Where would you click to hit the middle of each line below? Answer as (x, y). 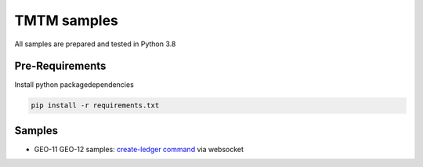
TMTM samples (67, 20)
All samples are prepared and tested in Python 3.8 (95, 44)
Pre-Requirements (60, 66)
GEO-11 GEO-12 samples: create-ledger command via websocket (139, 149)
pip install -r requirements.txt (95, 105)
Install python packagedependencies (74, 85)
